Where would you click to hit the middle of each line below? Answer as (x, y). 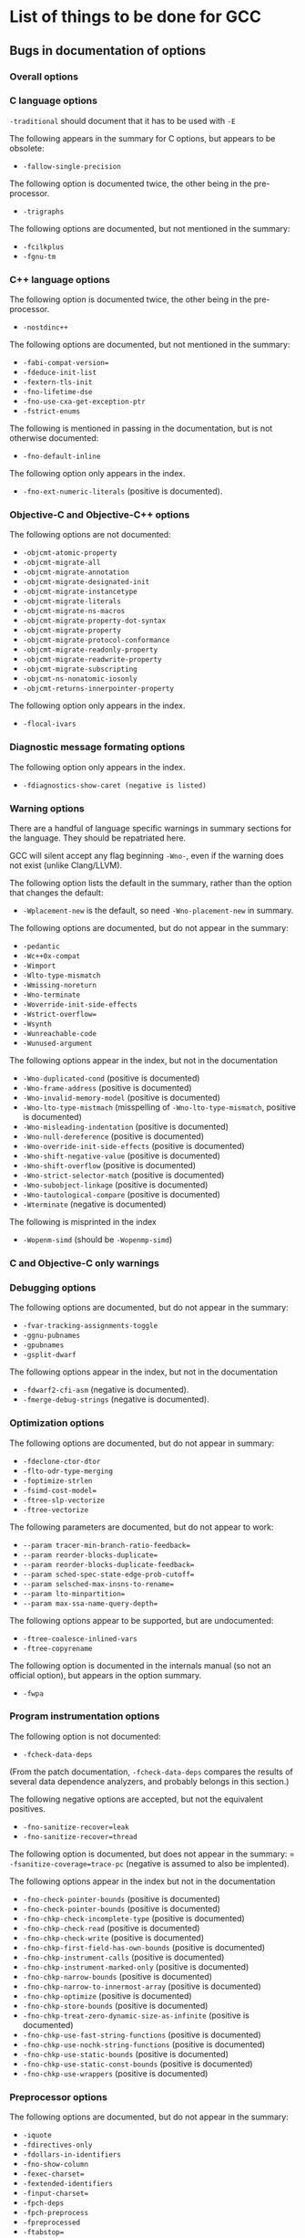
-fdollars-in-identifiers (71, 2155)
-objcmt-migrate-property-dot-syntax (94, 621)
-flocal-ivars (49, 724)
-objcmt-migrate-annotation (76, 572)
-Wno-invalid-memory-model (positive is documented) (122, 1097)
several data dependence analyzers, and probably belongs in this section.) (149, 1781)
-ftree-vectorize (56, 1510)
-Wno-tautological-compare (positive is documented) (122, 1194)
